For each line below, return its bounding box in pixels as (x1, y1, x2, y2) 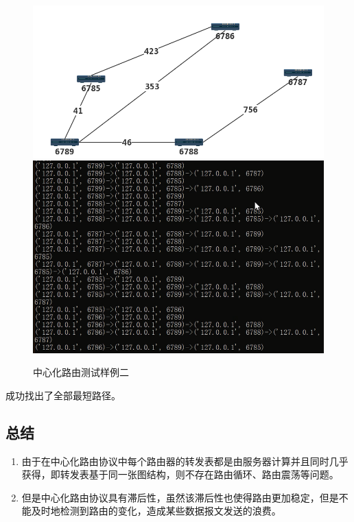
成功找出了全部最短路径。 (5, 388, 121, 402)
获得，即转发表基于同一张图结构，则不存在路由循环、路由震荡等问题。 (21, 467, 339, 482)
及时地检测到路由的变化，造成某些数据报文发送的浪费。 (31, 503, 281, 518)
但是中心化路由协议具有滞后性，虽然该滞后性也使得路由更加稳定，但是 (21, 490, 339, 504)
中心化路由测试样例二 (33, 365, 129, 379)
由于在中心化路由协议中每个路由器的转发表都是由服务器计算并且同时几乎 (21, 453, 349, 468)
